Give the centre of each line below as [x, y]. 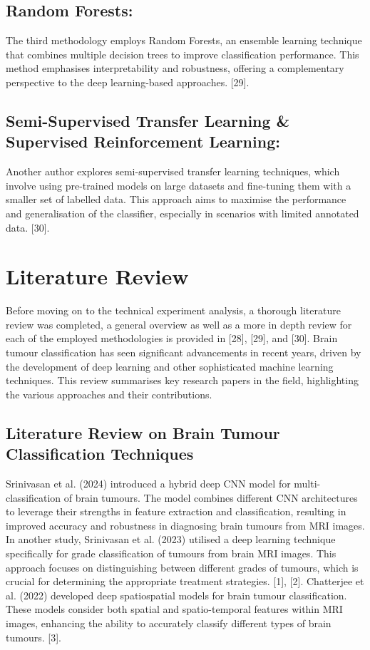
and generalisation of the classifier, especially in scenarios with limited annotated [183, 213]
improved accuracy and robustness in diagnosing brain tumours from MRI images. [185, 525]
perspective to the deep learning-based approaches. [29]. [128, 82]
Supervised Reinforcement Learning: [143, 141]
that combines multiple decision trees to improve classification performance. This [183, 54]
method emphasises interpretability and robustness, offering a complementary [175, 68]
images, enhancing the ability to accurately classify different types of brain [169, 623]
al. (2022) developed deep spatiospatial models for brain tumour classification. [176, 595]
